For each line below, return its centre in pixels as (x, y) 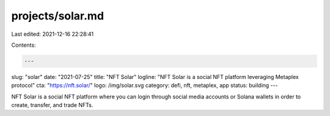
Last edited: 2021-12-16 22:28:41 (53, 34)
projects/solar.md (57, 16)
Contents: (24, 45)
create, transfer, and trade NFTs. (52, 105)
